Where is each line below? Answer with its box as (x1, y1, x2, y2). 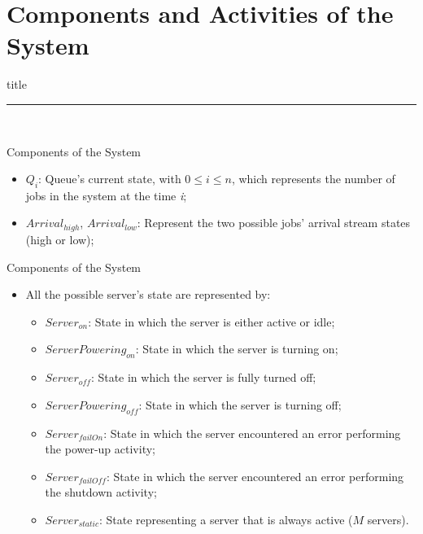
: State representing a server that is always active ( (99, 510, 353, 527)
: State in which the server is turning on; (135, 340, 338, 357)
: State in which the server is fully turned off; (90, 369, 316, 386)
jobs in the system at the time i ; (25, 186, 187, 204)
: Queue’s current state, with (38, 170, 181, 187)
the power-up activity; (45, 440, 155, 457)
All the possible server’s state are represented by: (25, 286, 271, 303)
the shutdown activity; (45, 484, 157, 501)
